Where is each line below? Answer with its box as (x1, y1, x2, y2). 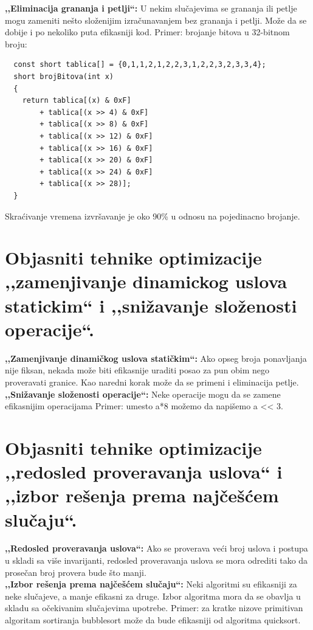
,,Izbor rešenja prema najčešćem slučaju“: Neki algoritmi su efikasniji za (5, 578, 297, 590)
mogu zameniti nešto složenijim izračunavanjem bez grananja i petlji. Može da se (5, 13, 307, 26)
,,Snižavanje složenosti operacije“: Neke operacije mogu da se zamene (5, 387, 281, 400)
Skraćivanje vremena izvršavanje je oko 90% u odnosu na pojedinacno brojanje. (5, 209, 300, 222)
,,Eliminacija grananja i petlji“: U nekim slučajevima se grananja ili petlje (5, 2, 297, 14)
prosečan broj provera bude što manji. (5, 566, 146, 578)
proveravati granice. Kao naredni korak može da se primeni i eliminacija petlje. (5, 375, 299, 388)
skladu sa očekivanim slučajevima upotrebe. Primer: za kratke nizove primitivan (5, 601, 303, 614)
